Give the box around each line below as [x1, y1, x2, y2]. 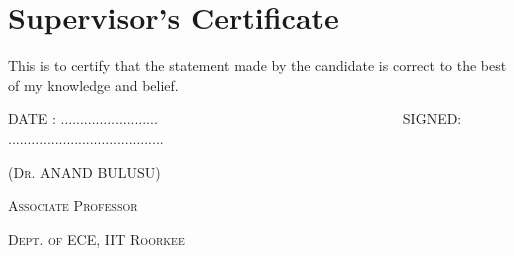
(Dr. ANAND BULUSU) [8, 161, 161, 182]
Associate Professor [8, 195, 138, 216]
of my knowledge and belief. [8, 74, 179, 95]
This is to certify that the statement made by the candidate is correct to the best [8, 55, 507, 76]
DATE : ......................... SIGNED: [8, 108, 462, 129]
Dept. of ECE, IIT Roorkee [8, 228, 185, 249]
